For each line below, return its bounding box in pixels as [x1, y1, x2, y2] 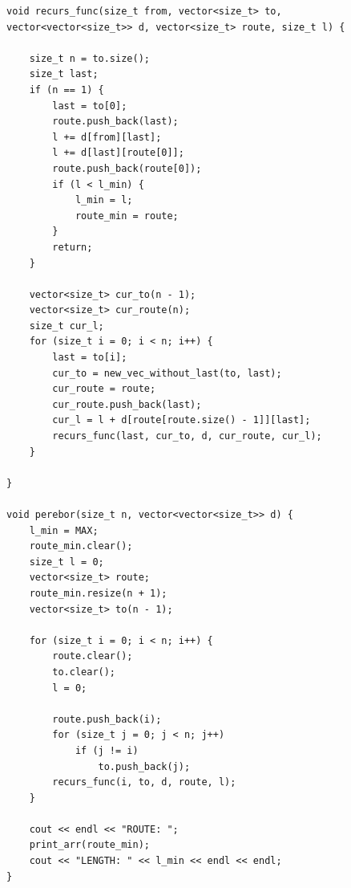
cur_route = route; [52, 383, 156, 395]
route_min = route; [75, 210, 179, 222]
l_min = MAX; [29, 524, 99, 536]
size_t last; [29, 68, 99, 80]
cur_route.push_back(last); [52, 398, 202, 410]
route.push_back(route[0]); [52, 162, 202, 174]
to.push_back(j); [98, 760, 191, 772]
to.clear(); [52, 666, 116, 678]
